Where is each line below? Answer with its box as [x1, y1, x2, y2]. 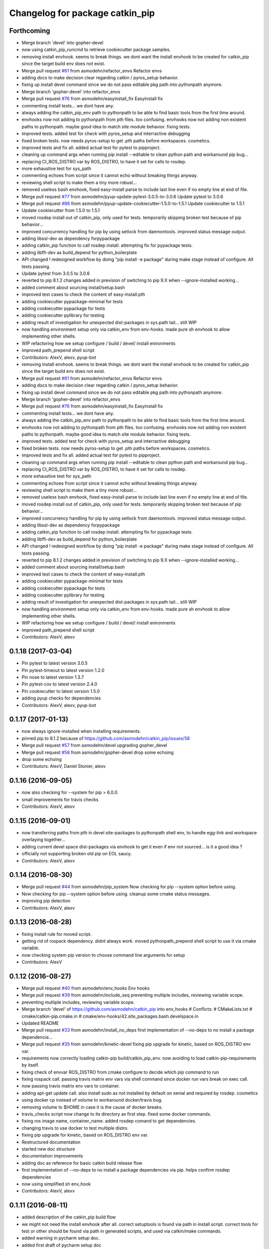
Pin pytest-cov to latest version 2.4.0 [21, 681, 98, 687]
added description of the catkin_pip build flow [21, 1214, 116, 1220]
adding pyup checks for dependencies [21, 695, 101, 701]
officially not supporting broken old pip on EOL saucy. [21, 851, 132, 857]
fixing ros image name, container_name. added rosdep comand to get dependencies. [21, 1118, 197, 1124]
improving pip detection [21, 898, 71, 904]
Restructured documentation [21, 1139, 81, 1145]
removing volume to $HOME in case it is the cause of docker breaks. [21, 1104, 163, 1110]
